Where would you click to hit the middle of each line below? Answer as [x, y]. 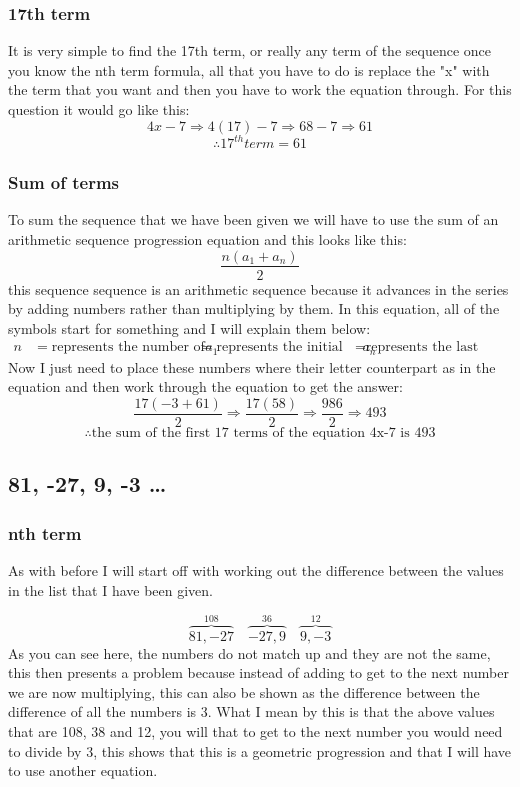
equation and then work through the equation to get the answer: [205, 386]
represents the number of [128, 347]
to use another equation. [83, 770]
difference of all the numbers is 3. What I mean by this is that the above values [251, 711]
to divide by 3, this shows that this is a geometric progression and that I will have [260, 750]
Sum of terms [64, 182]
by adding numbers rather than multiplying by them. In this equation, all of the [254, 308]
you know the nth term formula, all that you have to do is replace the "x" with [249, 69]
